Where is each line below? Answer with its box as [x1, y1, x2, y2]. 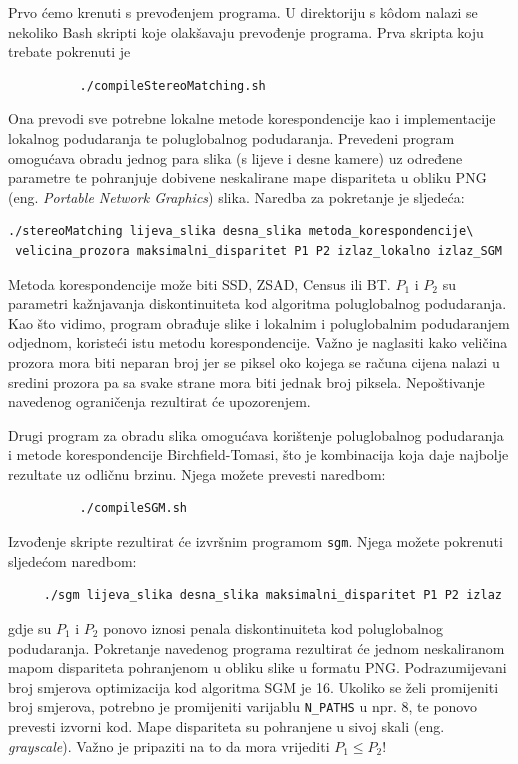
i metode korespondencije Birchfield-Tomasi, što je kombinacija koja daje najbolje [8, 444, 509, 465]
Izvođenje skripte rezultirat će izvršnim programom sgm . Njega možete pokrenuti [8, 531, 503, 552]
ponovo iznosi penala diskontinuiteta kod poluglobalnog [103, 617, 443, 638]
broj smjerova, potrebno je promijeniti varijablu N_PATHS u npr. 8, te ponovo [8, 696, 477, 717]
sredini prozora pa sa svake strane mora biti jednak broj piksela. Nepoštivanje [8, 371, 485, 392]
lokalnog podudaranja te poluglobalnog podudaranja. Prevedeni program [8, 127, 455, 148]
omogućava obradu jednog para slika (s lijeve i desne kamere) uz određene [8, 147, 463, 168]
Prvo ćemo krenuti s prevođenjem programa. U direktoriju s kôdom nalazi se [8, 2, 478, 22]
